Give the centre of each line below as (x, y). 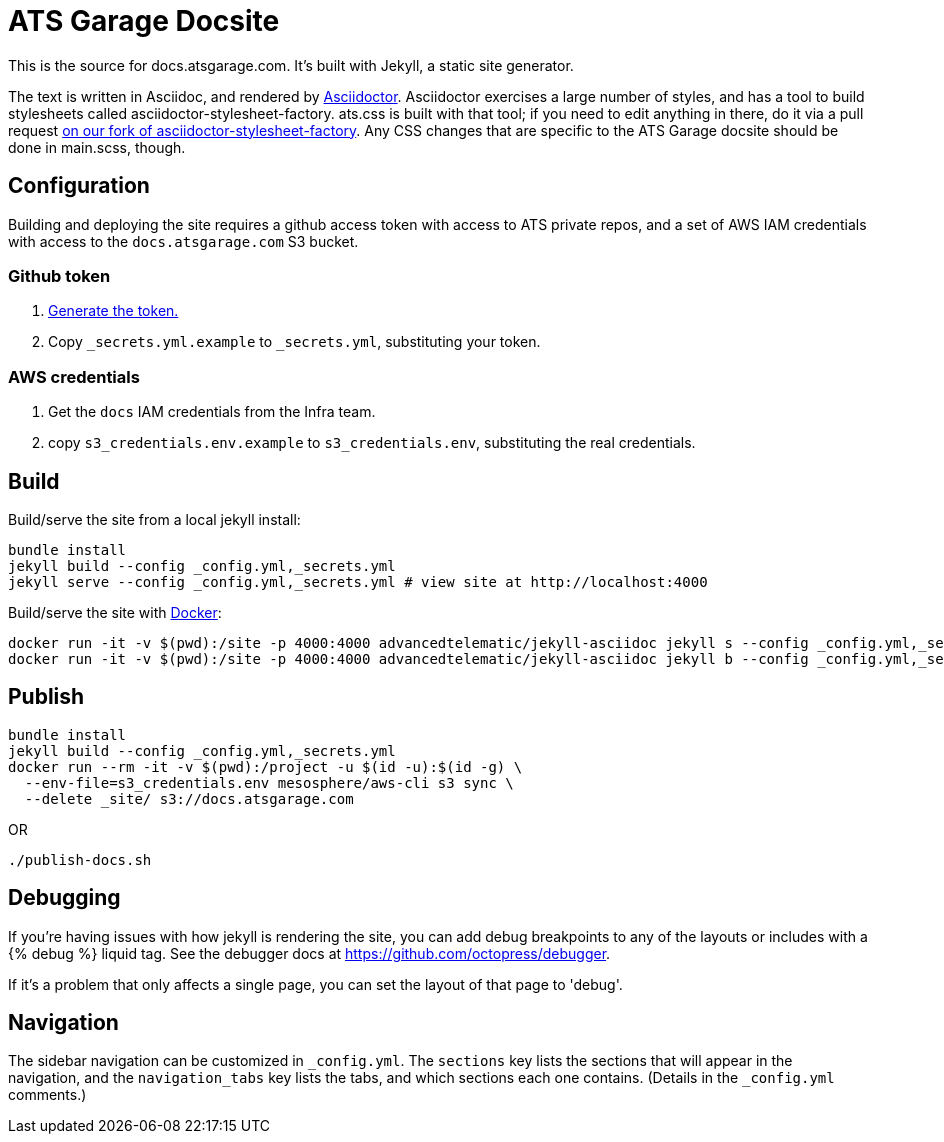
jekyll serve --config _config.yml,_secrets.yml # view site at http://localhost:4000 (358, 581)
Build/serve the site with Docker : (115, 612)
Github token (59, 275)
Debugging (64, 898)
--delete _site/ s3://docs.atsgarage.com (189, 798)
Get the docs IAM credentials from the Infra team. (212, 412)
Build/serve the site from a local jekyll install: (154, 519)
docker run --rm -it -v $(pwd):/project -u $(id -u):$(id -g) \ (265, 766)
